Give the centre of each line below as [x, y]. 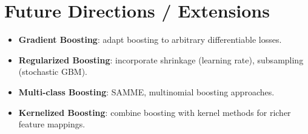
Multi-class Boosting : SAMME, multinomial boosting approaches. [146, 91]
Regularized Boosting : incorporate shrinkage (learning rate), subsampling [161, 59]
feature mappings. [52, 124]
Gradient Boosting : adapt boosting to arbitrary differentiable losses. [150, 40]
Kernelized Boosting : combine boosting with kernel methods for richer [155, 112]
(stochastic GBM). [53, 72]
